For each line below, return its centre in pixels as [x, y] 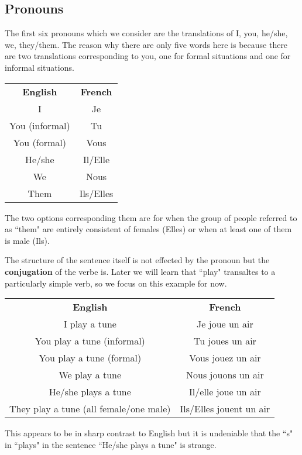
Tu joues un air [225, 341]
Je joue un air [225, 324]
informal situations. [40, 67]
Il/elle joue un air [225, 392]
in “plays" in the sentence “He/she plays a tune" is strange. [111, 444]
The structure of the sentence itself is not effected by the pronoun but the [137, 260]
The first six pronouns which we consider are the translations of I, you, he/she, [146, 33]
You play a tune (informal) [90, 341]
